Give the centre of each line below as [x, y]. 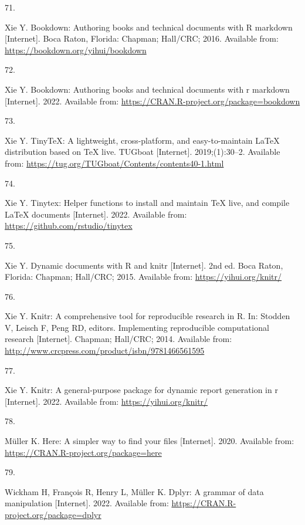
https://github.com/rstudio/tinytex [69, 226]
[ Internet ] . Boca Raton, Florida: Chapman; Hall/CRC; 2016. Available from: [142, 38]
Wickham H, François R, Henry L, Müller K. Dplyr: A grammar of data [134, 491]
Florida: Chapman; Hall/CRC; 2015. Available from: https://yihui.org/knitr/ [143, 277]
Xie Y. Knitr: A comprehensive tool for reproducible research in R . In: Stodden [148, 316]
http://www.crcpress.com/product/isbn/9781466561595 [105, 350]
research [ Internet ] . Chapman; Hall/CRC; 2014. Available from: [118, 339]
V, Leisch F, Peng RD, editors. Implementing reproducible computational [137, 327]
